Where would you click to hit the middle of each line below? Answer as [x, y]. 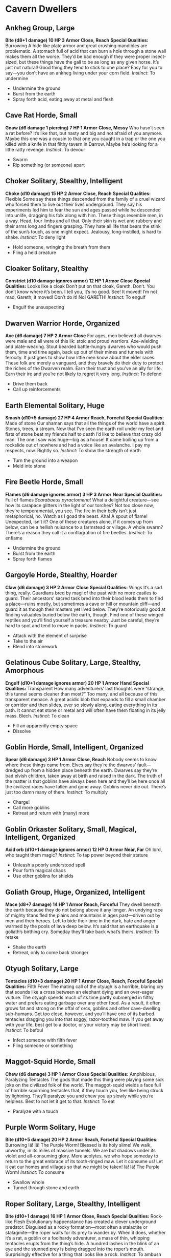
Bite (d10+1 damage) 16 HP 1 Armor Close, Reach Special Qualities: [77, 1216]
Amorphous [25, 671]
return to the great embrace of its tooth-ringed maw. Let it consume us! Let [84, 1162]
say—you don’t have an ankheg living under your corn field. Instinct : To [80, 73]
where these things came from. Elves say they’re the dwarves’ [71, 765]
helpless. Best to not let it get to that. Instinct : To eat [60, 1101]
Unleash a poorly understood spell [49, 865]
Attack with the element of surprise [50, 635]
